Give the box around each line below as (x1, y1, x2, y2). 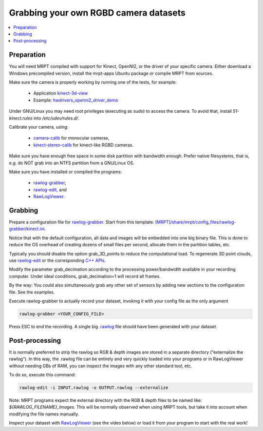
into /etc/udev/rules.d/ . (33, 115, 80, 121)
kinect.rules (9, 115, 33, 121)
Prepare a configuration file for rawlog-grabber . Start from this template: (9, 219, 154, 225)
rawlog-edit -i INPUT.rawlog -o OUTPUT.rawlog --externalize (19, 385, 169, 390)
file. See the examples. (9, 289, 55, 295)
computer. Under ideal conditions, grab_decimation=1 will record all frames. (9, 273, 161, 279)
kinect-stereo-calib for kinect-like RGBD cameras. (33, 142, 134, 148)
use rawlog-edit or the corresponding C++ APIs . (9, 257, 106, 263)
